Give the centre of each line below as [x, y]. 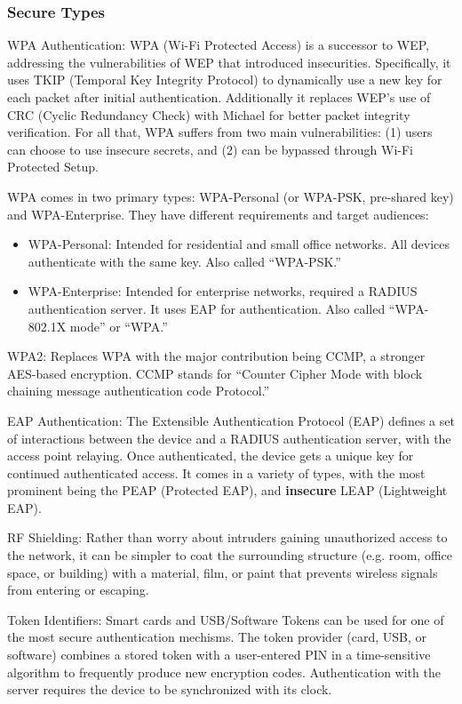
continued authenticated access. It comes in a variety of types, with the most [216, 472]
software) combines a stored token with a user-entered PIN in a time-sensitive [219, 655]
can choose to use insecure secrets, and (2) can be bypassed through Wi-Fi [210, 149]
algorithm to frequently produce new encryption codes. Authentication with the [224, 672]
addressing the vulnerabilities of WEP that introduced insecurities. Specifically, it [229, 62]
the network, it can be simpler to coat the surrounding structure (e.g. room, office [230, 555]
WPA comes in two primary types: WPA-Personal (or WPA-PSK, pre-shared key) [231, 196]
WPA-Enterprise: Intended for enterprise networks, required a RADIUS [223, 291]
